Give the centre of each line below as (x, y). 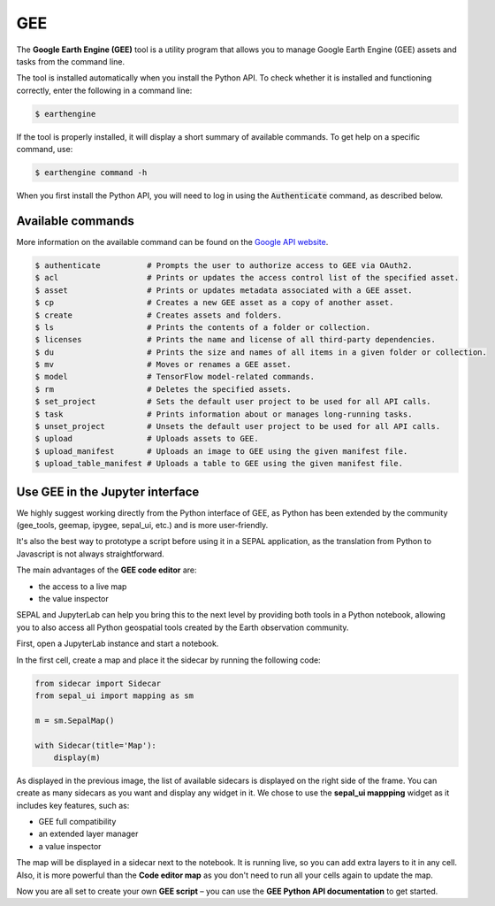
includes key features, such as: (73, 805)
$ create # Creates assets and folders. (159, 315)
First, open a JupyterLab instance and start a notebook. (118, 644)
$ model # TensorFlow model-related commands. (175, 377)
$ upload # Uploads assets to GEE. (147, 439)
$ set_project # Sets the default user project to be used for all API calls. (233, 402)
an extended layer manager (88, 834)
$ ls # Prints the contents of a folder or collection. (203, 327)
